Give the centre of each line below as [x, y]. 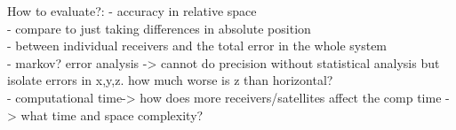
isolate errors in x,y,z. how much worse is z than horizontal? [170, 80]
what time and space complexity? [112, 115]
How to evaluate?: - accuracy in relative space [132, 11]
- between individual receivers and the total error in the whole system [197, 46]
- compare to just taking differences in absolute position [159, 28]
